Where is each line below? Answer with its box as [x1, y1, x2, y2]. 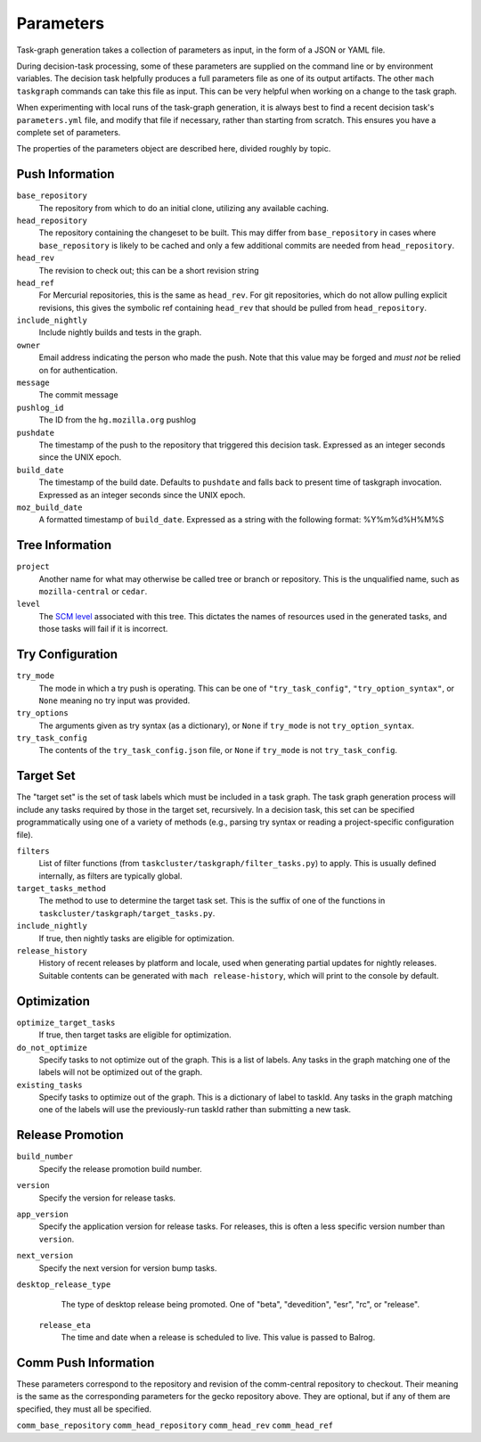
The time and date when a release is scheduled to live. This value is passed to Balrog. [61, 1332, 376, 1343]
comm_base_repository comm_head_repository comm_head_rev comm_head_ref [16, 1421, 334, 1430]
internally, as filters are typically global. [38, 870, 183, 881]
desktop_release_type [16, 1279, 111, 1290]
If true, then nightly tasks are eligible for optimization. [38, 932, 235, 944]
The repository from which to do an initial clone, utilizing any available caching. [38, 202, 330, 213]
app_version [16, 1208, 69, 1219]
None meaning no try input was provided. [38, 695, 191, 706]
